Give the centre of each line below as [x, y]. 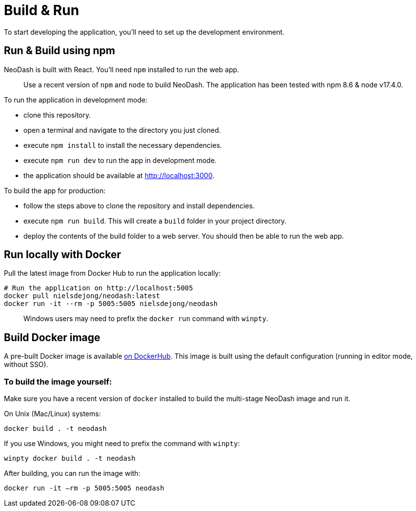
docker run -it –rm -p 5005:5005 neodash [84, 488]
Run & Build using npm [59, 51]
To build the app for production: [55, 190]
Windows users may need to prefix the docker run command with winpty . [146, 319]
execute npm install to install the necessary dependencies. [123, 145]
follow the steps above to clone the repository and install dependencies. [139, 205]
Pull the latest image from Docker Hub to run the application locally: [112, 273]
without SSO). [26, 365]
